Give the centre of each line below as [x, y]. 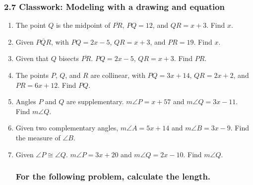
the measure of [38, 137]
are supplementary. [95, 101]
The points [32, 75]
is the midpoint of [83, 25]
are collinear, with [118, 75]
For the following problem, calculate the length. [113, 176]
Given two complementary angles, [67, 128]
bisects [69, 58]
